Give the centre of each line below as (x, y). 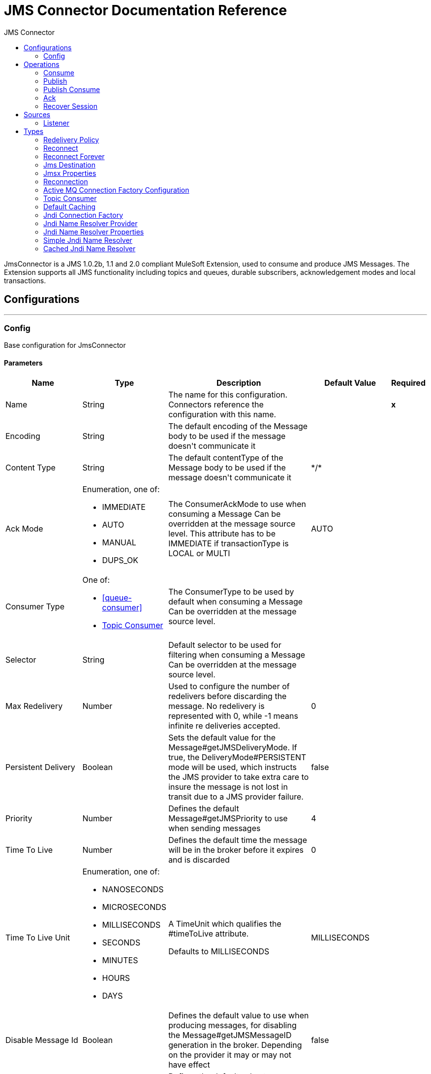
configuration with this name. (222, 414)
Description (239, 383)
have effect (189, 1064)
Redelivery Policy (71, 139)
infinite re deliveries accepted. (224, 725)
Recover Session (71, 106)
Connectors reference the (216, 404)
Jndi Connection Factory (83, 215)
